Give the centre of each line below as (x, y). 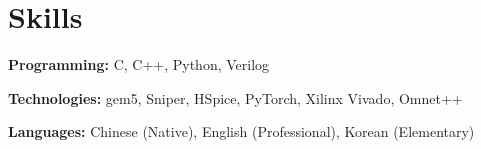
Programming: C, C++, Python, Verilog (139, 64)
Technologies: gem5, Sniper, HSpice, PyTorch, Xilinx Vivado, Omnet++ (235, 97)
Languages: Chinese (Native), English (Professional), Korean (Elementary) (241, 131)
